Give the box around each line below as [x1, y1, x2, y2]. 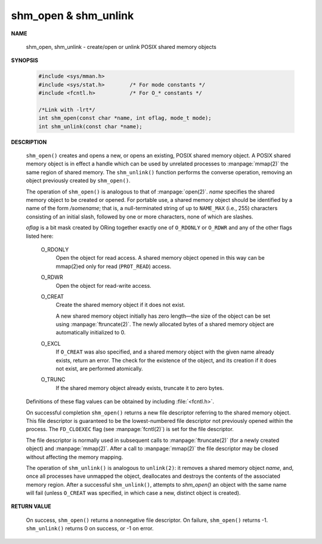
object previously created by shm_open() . [26, 177, 131, 185]
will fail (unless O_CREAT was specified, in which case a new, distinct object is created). [26, 490, 241, 497]
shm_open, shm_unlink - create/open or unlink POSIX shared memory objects [26, 43, 217, 50]
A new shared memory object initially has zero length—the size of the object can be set [55, 312, 271, 319]
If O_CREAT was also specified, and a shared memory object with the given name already [55, 348, 274, 355]
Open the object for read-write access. [55, 282, 151, 289]
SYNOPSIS [11, 57, 39, 64]
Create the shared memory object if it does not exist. [55, 302, 185, 309]
